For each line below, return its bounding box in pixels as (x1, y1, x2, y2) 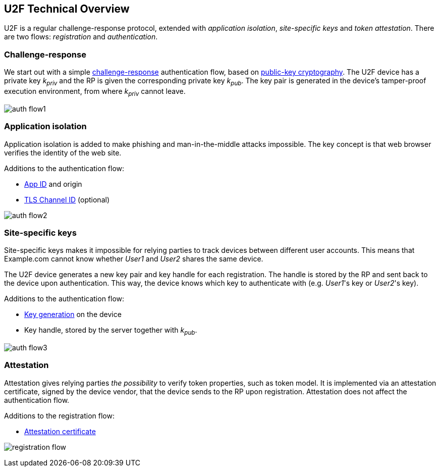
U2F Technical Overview (4, 3, 130, 15)
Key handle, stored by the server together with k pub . (24, 326, 197, 337)
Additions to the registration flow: (4, 411, 115, 420)
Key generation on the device (24, 310, 122, 319)
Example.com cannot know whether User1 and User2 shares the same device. (4, 254, 263, 264)
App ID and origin (24, 179, 82, 188)
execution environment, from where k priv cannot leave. (4, 86, 186, 97)
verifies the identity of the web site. (4, 148, 122, 157)
